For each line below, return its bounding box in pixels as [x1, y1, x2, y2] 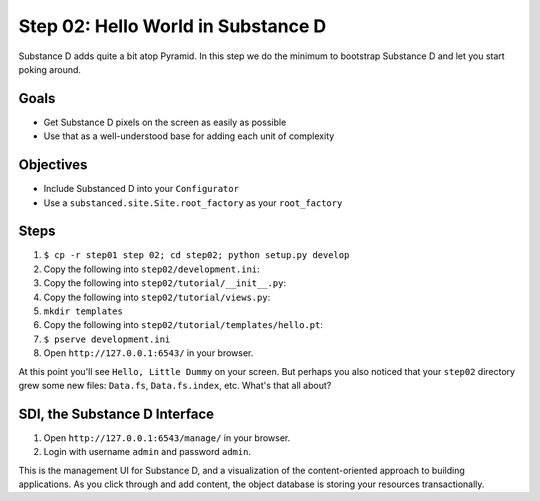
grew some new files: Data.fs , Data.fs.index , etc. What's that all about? [18, 379, 332, 391]
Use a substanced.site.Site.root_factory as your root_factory [43, 196, 343, 209]
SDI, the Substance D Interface [18, 405, 215, 422]
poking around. [18, 63, 82, 75]
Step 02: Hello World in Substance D [18, 15, 327, 37]
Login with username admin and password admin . [43, 446, 252, 458]
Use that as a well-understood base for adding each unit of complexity [43, 130, 335, 142]
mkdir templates [43, 306, 124, 317]
